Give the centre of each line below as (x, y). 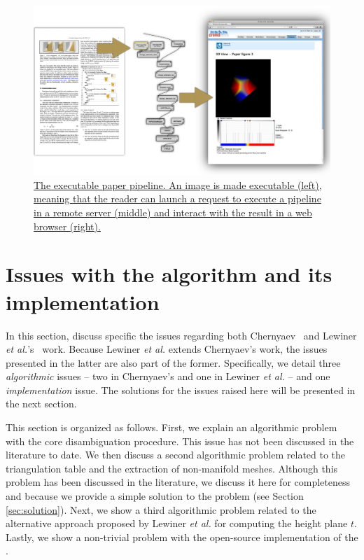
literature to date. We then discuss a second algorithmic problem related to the (176, 455)
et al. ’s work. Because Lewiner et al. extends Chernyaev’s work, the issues (167, 349)
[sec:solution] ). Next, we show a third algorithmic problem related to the (161, 509)
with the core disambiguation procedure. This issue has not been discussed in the (180, 441)
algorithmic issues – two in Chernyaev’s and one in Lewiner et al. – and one (168, 376)
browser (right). (67, 226)
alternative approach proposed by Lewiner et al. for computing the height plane (177, 523)
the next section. (41, 404)
